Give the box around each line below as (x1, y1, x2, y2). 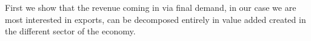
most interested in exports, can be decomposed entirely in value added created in (5, 13, 306, 25)
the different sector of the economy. (5, 25, 136, 37)
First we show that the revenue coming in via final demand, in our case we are (5, 1, 296, 13)
